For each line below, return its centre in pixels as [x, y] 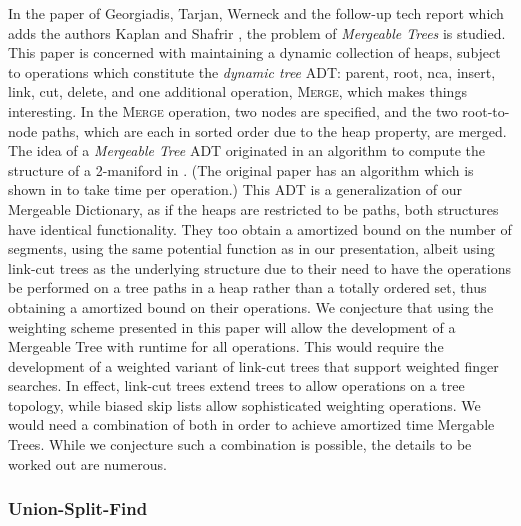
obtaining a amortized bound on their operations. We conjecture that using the [251, 306]
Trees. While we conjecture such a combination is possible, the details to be [240, 444]
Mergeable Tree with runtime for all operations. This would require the [226, 346]
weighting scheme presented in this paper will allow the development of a [232, 326]
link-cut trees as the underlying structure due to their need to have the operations [259, 267]
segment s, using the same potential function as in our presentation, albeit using [251, 248]
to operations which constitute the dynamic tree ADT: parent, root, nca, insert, [252, 71]
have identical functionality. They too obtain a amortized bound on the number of [260, 228]
